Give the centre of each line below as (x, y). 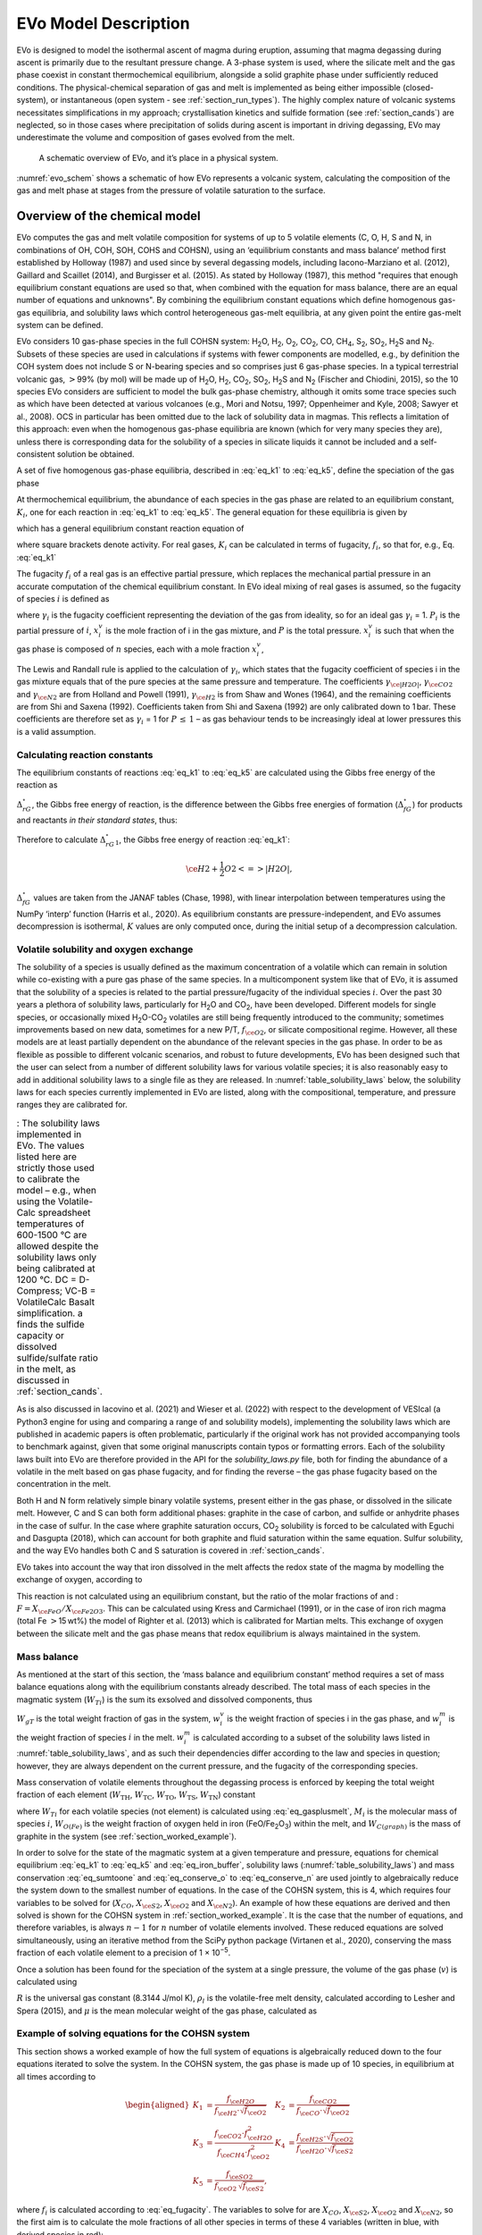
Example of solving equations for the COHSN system (133, 2034)
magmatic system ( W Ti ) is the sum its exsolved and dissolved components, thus (164, 1700)
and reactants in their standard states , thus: (97, 820)
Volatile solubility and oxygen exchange (105, 949)
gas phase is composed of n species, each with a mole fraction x (137, 649)
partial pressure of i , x (58, 630)
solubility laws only (57, 1257)
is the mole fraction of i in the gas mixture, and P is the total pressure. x (237, 630)
